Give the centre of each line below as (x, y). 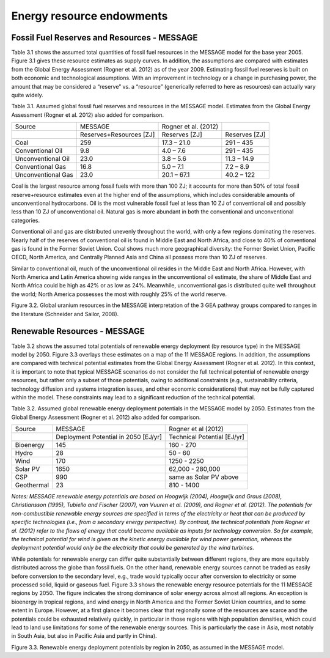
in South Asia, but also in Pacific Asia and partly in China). (84, 636)
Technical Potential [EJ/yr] (207, 437)
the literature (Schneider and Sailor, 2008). (65, 314)
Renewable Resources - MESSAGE (78, 331)
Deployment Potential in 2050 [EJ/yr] (109, 437)
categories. (25, 220)
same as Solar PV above (204, 477)
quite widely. (28, 95)
